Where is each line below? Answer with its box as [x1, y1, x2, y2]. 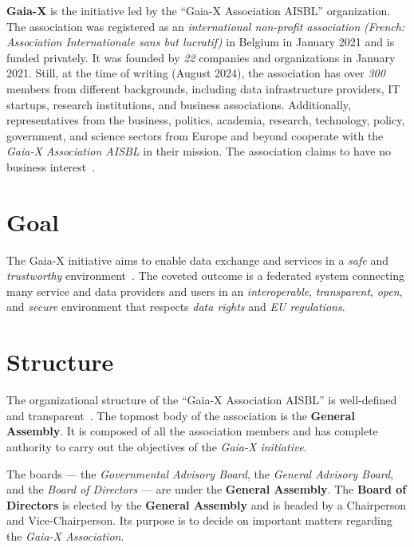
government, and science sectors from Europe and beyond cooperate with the [6, 127, 384, 144]
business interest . [6, 158, 96, 175]
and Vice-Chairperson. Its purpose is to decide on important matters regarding [6, 512, 392, 529]
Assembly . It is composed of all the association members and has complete [6, 423, 378, 439]
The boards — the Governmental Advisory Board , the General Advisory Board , [6, 465, 394, 482]
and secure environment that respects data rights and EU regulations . [6, 298, 345, 315]
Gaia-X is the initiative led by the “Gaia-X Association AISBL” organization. [6, 2, 391, 18]
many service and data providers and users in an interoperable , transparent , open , [6, 282, 403, 299]
